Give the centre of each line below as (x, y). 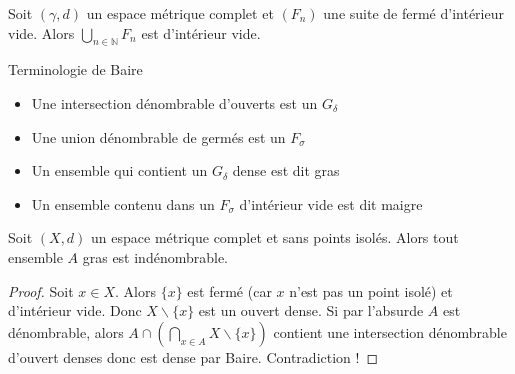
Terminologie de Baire (75, 69)
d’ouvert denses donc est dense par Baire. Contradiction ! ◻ (193, 356)
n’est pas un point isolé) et (371, 290)
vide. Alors (41, 32)
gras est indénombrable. (155, 256)
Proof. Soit (41, 290)
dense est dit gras (286, 170)
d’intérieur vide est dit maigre (331, 203)
